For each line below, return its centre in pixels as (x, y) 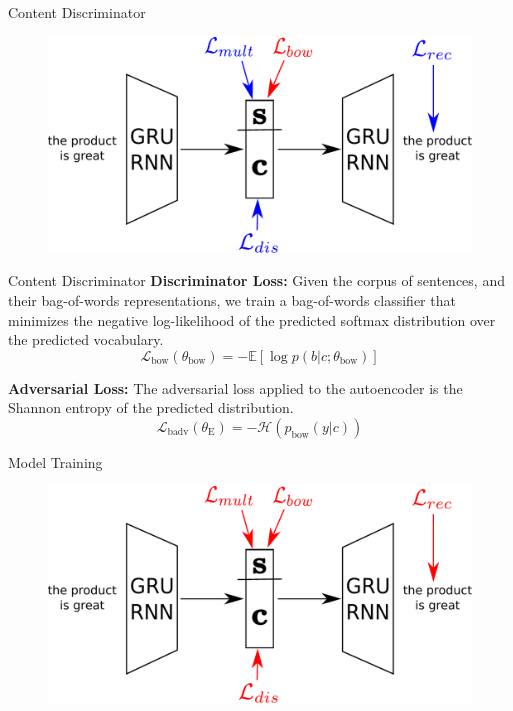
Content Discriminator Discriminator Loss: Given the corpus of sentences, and (256, 280)
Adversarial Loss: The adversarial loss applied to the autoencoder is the (235, 387)
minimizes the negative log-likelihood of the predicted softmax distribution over (252, 319)
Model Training (55, 461)
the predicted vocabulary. (86, 339)
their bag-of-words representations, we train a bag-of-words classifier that (232, 299)
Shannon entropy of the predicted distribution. (151, 407)
